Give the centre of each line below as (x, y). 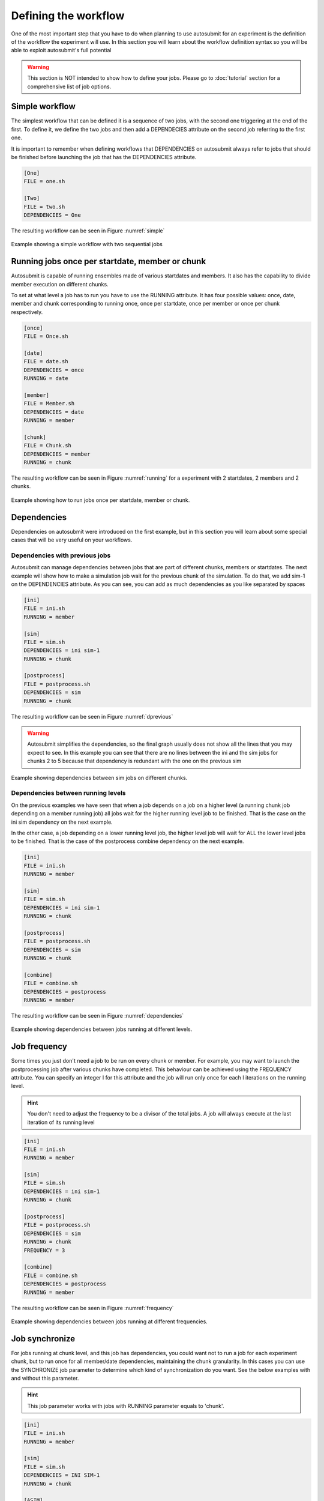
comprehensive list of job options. (69, 86)
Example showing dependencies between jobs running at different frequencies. (109, 1321)
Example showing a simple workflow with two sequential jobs (87, 244)
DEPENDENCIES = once (54, 370)
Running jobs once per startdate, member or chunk (109, 261)
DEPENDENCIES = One (52, 215)
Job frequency (39, 1047)
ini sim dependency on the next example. (62, 822)
